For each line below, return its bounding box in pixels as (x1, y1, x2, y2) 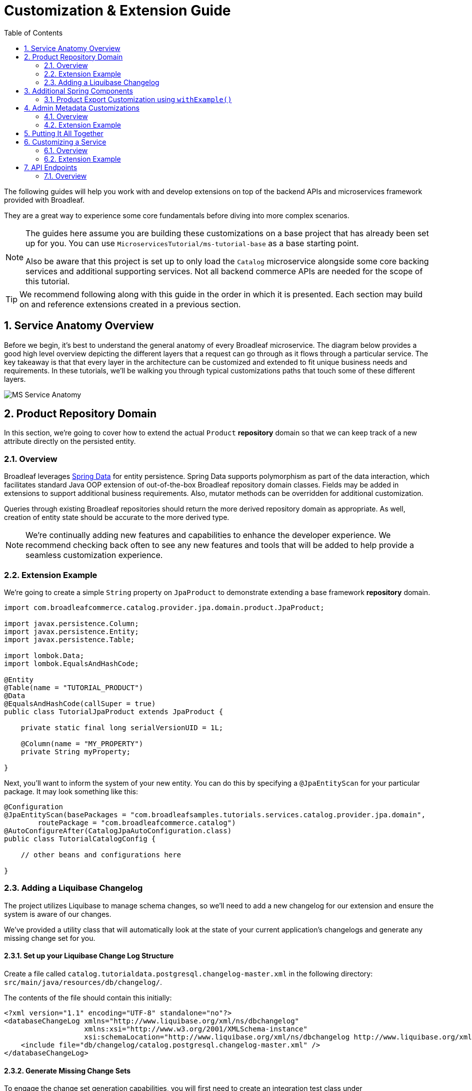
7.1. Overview (44, 171, 87, 180)
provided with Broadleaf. (4, 195, 85, 204)
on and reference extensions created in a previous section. (19, 299, 241, 309)
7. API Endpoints (24, 163, 77, 172)
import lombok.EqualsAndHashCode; (4, 659, 139, 668)
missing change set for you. (4, 933, 95, 942)
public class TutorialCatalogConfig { (4, 834, 156, 843)
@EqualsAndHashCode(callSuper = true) (4, 699, 156, 708)
